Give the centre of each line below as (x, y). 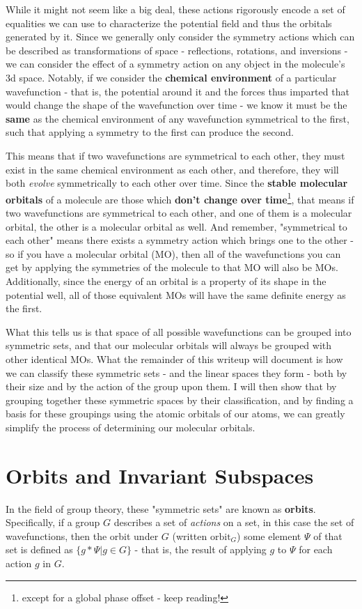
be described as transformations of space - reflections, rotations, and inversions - (177, 50)
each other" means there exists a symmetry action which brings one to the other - (180, 240)
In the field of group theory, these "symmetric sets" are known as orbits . (161, 508)
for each (316, 549)
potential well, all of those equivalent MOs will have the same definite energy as (176, 294)
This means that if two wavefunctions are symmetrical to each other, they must (175, 155)
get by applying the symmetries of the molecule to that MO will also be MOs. (172, 267)
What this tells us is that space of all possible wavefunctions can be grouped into (179, 331)
